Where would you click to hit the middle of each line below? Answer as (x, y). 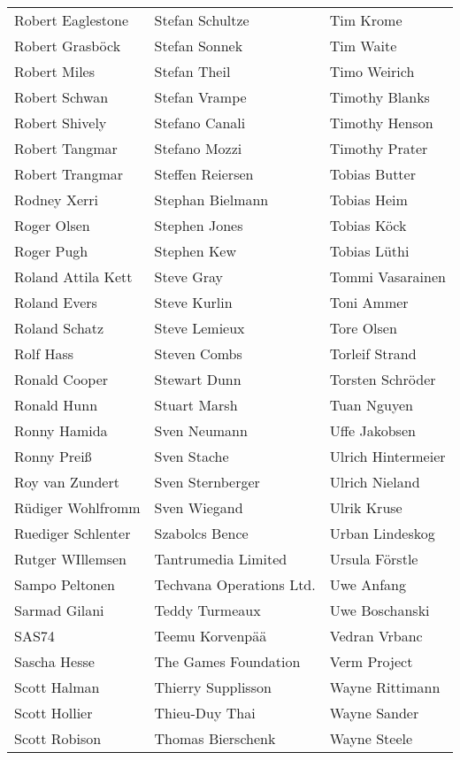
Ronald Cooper (61, 379)
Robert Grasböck (68, 46)
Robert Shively (61, 123)
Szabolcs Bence (201, 533)
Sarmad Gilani (59, 610)
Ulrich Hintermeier (387, 456)
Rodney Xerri (56, 200)
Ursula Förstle (374, 559)
